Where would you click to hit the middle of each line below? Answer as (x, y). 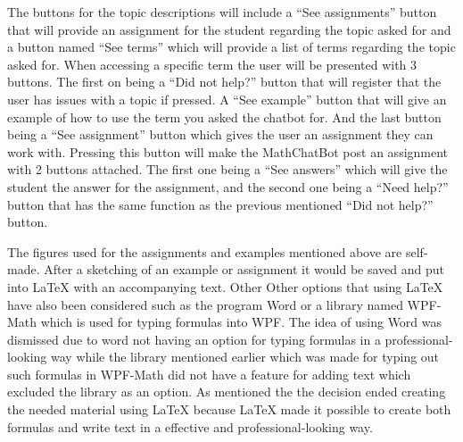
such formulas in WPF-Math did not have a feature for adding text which (209, 374)
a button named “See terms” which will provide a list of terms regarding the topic (231, 47)
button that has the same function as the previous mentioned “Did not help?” (220, 204)
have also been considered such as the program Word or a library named (205, 304)
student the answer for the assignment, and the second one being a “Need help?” (228, 186)
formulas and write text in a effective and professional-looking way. (190, 426)
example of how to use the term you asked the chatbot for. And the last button (224, 117)
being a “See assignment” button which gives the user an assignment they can (220, 134)
